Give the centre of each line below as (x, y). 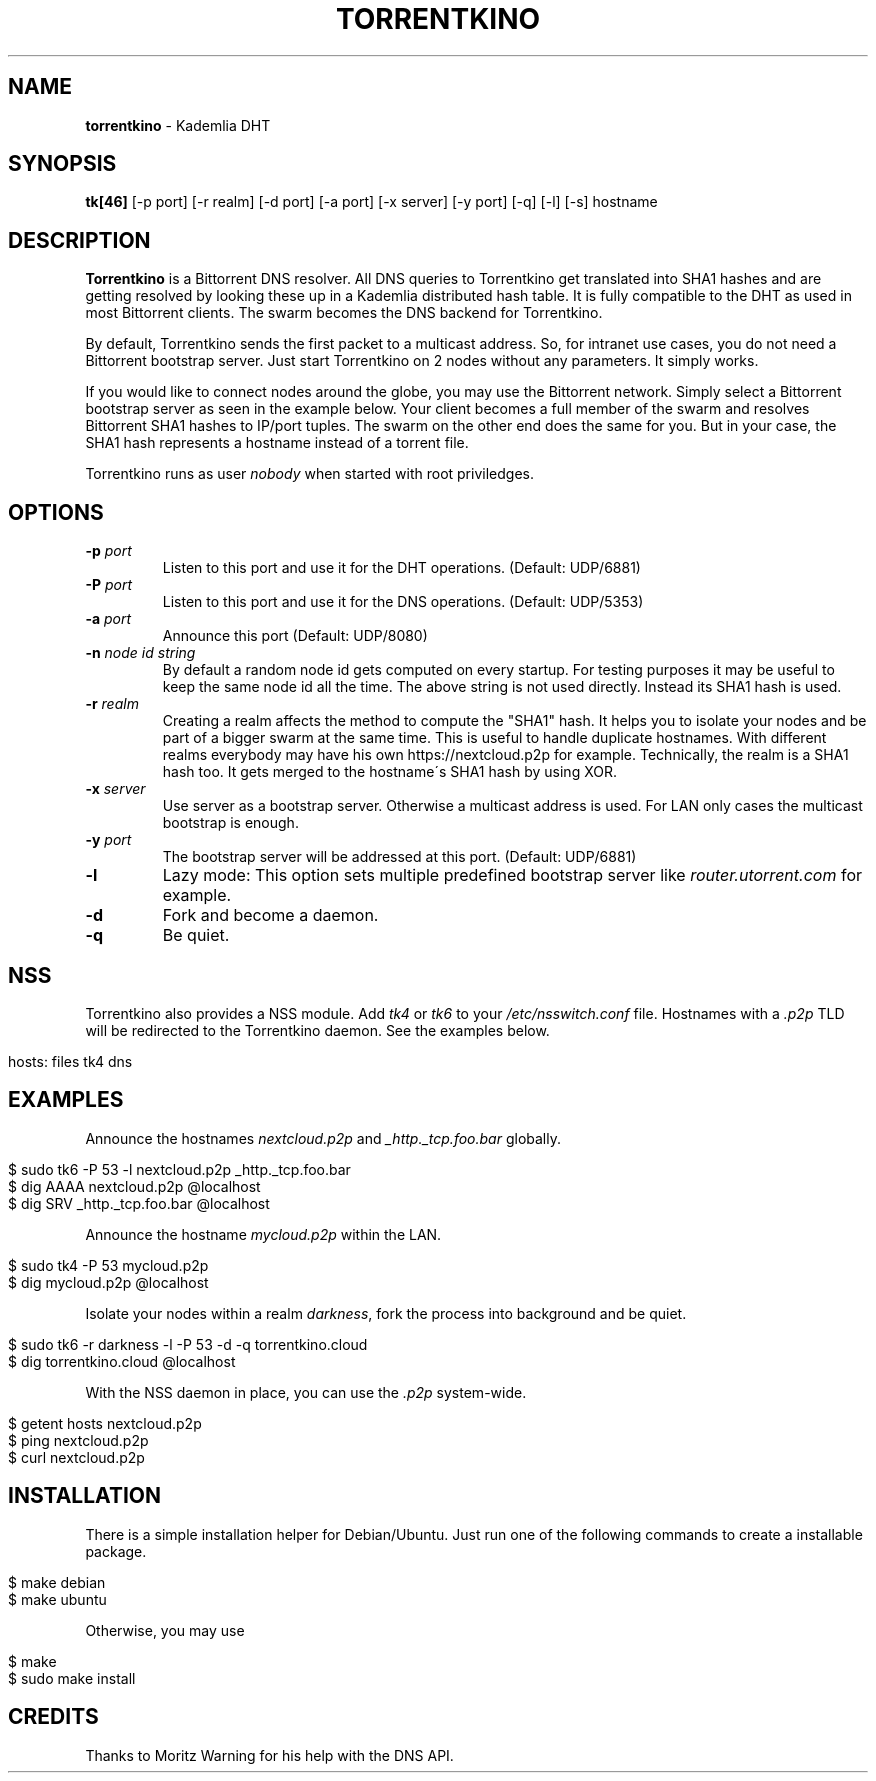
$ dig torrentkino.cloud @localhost (122, 1361)
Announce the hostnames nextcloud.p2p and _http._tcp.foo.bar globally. (323, 1138)
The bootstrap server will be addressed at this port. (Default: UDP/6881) (399, 857)
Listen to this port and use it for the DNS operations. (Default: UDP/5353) (403, 602)
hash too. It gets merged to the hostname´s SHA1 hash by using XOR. (389, 772)
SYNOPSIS (62, 164)
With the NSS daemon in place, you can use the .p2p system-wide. (306, 1392)
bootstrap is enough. (230, 823)
